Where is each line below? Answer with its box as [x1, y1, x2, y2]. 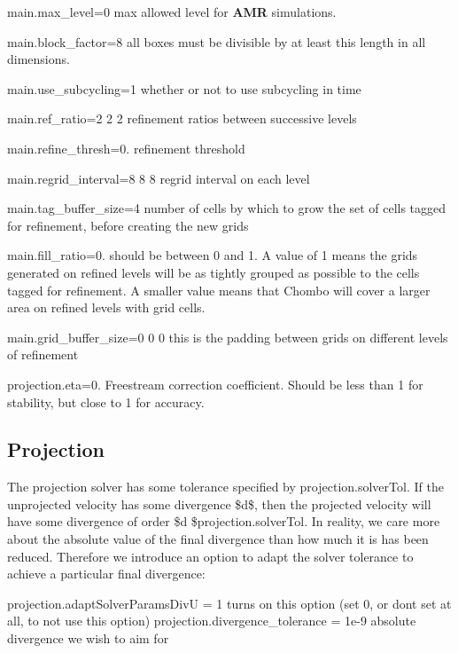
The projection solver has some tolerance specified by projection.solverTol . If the [7, 477, 444, 496]
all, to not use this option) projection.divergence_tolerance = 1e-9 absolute [7, 611, 416, 630]
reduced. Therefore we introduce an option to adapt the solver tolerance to [7, 547, 414, 565]
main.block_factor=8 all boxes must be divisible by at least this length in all [7, 32, 426, 51]
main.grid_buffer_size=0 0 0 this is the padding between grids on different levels [7, 327, 448, 346]
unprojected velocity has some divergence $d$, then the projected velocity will [7, 494, 431, 513]
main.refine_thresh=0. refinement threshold [7, 138, 245, 157]
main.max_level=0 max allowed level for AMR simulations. [7, 3, 337, 20]
